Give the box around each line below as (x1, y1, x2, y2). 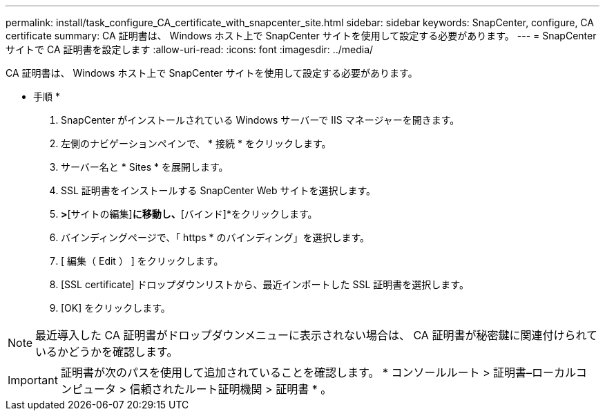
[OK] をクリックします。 (61, 302, 171, 314)
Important (8, 373, 58, 387)
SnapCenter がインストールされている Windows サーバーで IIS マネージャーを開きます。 (61, 114, 460, 126)
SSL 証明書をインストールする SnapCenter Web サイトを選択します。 (61, 185, 376, 196)
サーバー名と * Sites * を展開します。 (61, 161, 229, 173)
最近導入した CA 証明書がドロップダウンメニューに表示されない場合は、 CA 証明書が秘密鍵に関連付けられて (35, 328, 597, 342)
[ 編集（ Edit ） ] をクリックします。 (61, 255, 224, 267)
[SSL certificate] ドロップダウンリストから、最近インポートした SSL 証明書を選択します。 (61, 278, 469, 290)
